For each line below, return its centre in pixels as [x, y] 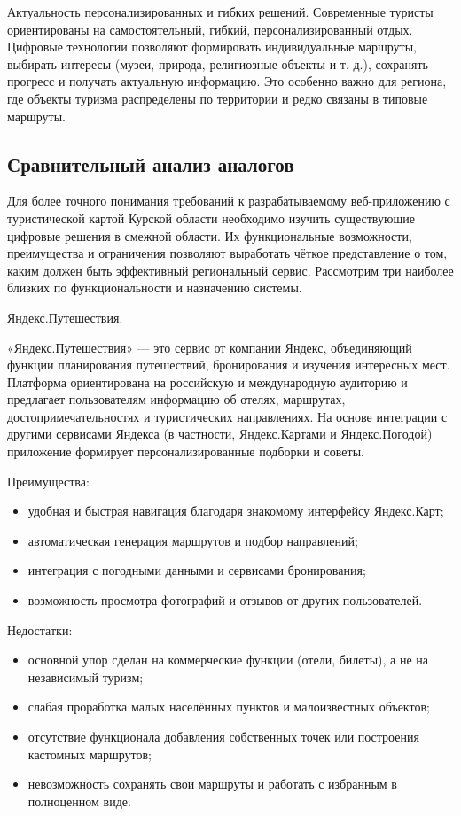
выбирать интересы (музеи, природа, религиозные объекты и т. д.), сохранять [218, 63]
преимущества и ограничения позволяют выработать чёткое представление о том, [227, 253]
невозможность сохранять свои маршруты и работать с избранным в [212, 784]
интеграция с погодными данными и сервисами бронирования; [197, 570]
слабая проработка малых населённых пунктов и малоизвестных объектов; [229, 707]
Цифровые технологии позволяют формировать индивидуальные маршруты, [212, 47]
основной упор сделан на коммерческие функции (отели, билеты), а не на [228, 660]
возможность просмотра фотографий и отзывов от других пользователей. [225, 600]
